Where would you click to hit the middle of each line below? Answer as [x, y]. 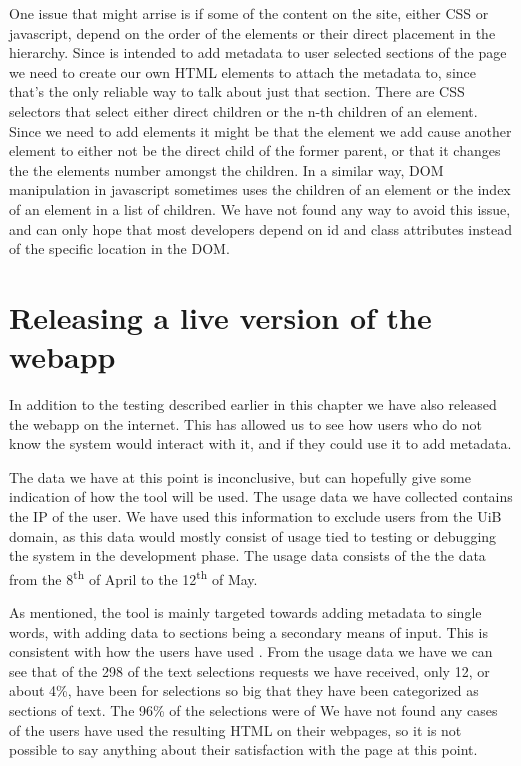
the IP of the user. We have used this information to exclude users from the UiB [255, 516]
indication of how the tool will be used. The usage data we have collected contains [261, 496]
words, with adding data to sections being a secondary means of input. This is [248, 631]
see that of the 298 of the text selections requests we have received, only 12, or [249, 670]
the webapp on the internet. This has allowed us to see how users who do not [245, 423]
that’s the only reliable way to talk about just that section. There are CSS [237, 91]
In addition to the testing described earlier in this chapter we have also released [253, 404]
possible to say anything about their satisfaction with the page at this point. [243, 749]
